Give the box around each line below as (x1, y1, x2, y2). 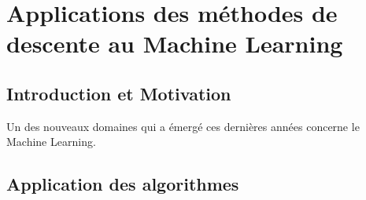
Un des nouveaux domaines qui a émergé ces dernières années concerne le (6, 118, 360, 134)
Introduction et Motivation (6, 81, 231, 105)
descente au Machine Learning (6, 27, 343, 60)
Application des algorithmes (6, 172, 239, 196)
